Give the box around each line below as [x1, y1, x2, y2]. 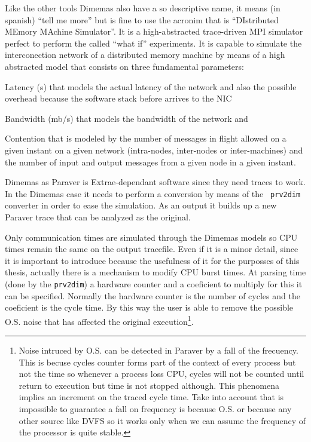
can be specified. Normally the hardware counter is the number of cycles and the [5, 289, 300, 302]
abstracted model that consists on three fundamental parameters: [5, 60, 244, 72]
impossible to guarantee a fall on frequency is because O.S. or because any [19, 403, 292, 415]
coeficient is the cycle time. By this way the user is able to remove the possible [5, 301, 294, 314]
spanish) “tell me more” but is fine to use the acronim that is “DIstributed [5, 13, 279, 26]
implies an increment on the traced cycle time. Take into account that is [19, 391, 284, 403]
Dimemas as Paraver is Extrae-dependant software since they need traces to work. [5, 176, 306, 188]
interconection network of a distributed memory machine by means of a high [5, 48, 285, 61]
